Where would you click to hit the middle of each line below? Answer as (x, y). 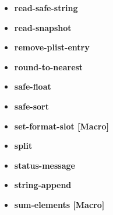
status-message (45, 165)
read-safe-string (46, 8)
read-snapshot (43, 27)
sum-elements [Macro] (59, 204)
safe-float (33, 86)
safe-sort (31, 106)
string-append (43, 185)
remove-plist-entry (52, 47)
